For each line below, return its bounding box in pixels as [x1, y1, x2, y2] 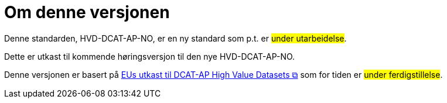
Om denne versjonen [4, 2, 170, 22]
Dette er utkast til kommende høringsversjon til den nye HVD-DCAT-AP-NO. [4, 51, 295, 61]
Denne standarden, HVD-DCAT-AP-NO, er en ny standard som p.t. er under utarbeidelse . [4, 33, 347, 43]
